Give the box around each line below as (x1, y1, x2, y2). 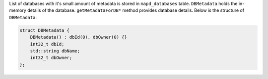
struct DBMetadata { (19, 27, 69, 33)
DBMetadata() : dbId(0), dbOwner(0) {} (30, 34, 128, 40)
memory (9, 7, 27, 13)
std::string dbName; (30, 48, 80, 53)
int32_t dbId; (30, 41, 65, 47)
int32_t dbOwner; (30, 55, 72, 61)
